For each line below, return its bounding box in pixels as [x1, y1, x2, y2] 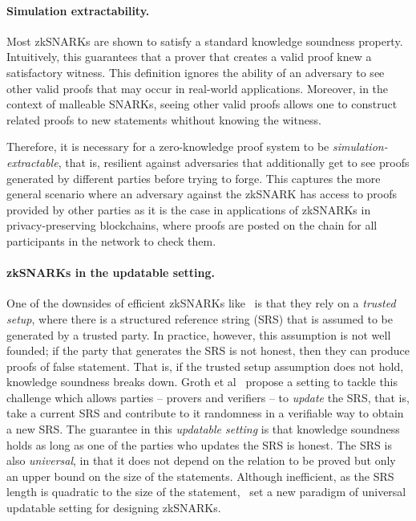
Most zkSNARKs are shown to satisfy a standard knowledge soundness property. [6, 32, 403, 49]
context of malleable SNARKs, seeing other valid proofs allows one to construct [6, 96, 398, 112]
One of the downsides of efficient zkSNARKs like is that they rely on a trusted [6, 295, 396, 311]
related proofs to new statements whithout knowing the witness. [6, 111, 321, 128]
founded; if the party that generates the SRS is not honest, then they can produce [6, 342, 410, 359]
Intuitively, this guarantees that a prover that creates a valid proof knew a [6, 48, 372, 65]
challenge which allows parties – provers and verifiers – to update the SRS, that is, [6, 389, 410, 405]
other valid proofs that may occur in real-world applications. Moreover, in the [6, 79, 389, 96]
